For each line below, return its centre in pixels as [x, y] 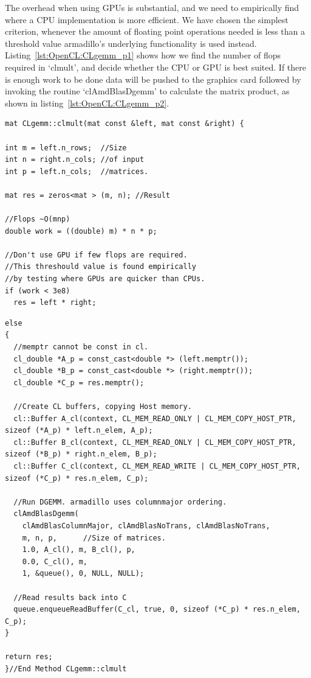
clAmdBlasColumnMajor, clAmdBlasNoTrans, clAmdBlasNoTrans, [146, 526]
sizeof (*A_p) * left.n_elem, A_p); [79, 431]
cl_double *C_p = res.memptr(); [79, 383]
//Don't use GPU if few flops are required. [96, 255]
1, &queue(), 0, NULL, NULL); [83, 574]
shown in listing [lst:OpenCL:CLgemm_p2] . [87, 103]
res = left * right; [55, 303]
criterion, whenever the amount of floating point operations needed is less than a [155, 31]
